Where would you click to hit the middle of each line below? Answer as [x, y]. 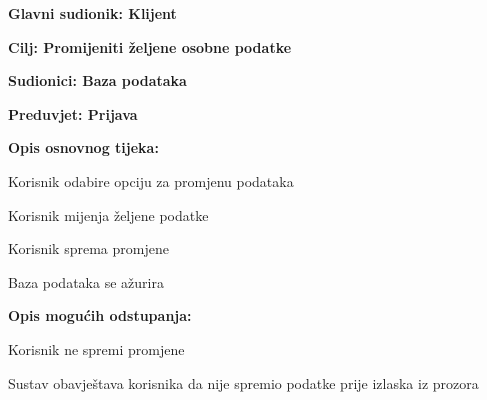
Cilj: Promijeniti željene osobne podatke [150, 46]
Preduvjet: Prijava [73, 113]
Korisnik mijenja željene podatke [108, 214]
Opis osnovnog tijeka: [83, 147]
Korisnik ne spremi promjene [96, 348]
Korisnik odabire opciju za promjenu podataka [151, 180]
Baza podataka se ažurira [86, 281]
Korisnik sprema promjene [88, 248]
